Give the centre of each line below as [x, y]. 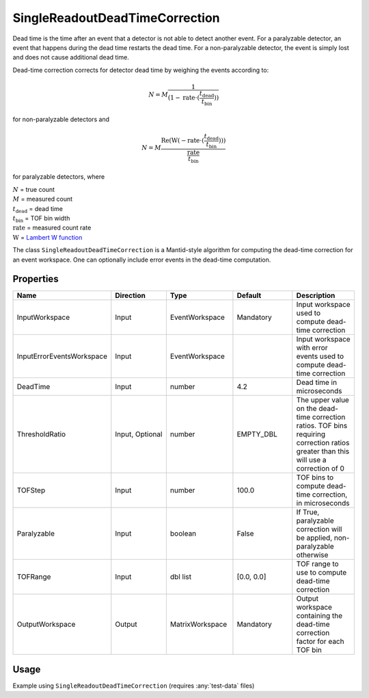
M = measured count [43, 199]
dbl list [180, 577]
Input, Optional [139, 434]
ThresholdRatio [41, 434]
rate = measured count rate [52, 228]
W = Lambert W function [47, 237]
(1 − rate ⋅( [184, 98]
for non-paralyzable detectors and [61, 119]
